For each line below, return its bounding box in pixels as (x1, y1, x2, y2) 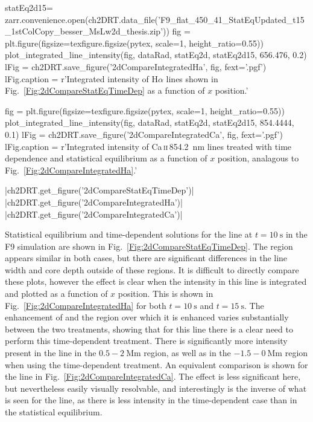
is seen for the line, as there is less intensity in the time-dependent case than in (5, 394, 297, 406)
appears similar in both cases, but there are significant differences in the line (5, 252, 288, 264)
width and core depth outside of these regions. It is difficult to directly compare (5, 263, 299, 276)
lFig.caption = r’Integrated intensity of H (5, 72, 158, 85)
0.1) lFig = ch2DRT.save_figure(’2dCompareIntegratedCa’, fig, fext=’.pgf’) (5, 128, 283, 140)
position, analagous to (217, 152, 299, 164)
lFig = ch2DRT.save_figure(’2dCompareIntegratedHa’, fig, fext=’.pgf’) (5, 60, 267, 73)
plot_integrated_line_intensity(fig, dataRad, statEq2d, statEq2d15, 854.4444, (5, 116, 294, 129)
